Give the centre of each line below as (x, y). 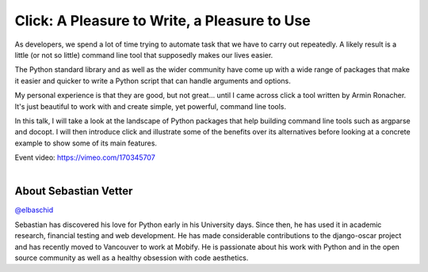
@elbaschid (34, 210)
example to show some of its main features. (86, 143)
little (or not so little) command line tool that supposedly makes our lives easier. (144, 55)
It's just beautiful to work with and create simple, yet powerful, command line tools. (151, 106)
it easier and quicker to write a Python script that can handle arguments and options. (153, 81)
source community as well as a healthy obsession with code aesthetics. (132, 258)
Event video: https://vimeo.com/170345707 (85, 157)
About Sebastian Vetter (74, 191)
